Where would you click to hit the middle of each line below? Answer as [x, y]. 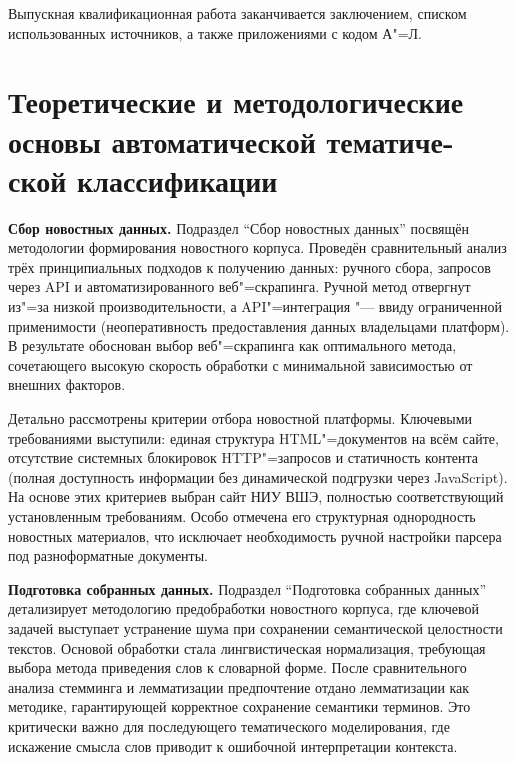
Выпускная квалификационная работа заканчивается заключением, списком [237, 13]
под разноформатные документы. [108, 555]
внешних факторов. [67, 384]
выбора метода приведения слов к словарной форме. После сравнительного [237, 667]
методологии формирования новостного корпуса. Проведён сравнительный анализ [257, 247]
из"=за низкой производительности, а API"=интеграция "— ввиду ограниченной [255, 306]
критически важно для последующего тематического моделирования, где [229, 725]
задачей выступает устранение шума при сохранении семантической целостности [255, 627]
